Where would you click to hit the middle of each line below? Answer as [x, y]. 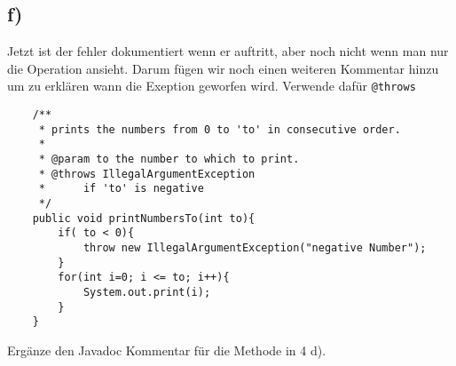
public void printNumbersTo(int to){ [144, 218]
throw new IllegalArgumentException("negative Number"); [255, 247]
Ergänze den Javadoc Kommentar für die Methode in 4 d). [167, 350]
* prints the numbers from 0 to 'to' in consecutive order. [220, 129]
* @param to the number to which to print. [169, 159]
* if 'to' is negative [121, 189]
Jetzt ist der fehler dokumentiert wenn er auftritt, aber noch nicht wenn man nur [228, 51]
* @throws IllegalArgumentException [147, 174]
